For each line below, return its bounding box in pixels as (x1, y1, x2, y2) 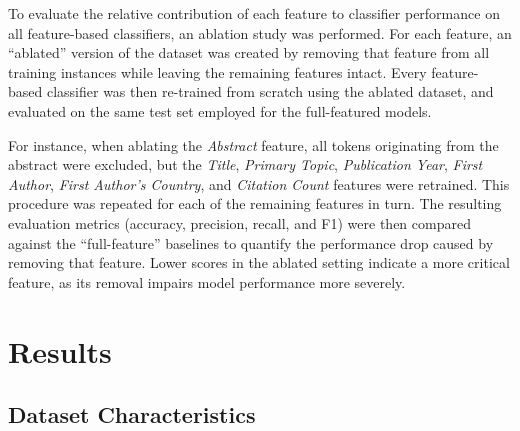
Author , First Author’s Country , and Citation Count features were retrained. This (8, 173, 510, 194)
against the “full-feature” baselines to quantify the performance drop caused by (8, 232, 494, 253)
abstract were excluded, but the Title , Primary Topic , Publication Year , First (8, 154, 483, 175)
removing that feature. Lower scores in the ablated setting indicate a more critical (8, 252, 510, 273)
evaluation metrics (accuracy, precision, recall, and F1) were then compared (8, 212, 471, 233)
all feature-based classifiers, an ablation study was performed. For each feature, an (8, 22, 512, 43)
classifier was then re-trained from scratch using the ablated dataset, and (46, 81, 494, 102)
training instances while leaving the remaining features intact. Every (8, 61, 427, 82)
